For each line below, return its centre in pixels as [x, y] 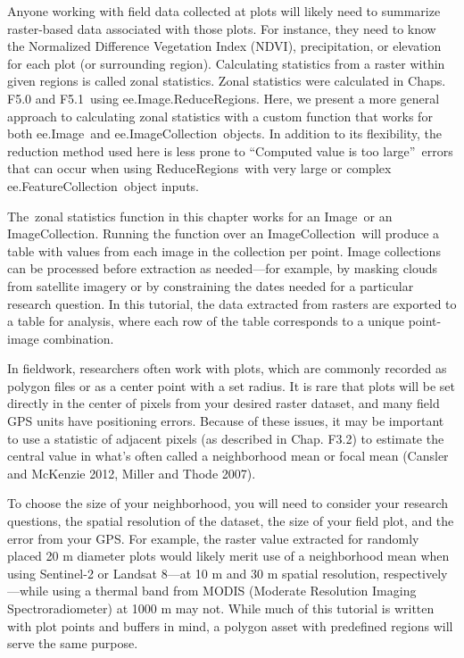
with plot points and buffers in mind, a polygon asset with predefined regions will [230, 625]
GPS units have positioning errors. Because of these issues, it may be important [226, 421]
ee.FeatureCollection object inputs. [103, 185]
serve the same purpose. [73, 643]
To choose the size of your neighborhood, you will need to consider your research [228, 503]
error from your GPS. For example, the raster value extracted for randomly [213, 538]
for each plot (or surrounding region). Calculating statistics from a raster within [226, 63]
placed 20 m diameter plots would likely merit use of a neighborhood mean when [228, 556]
